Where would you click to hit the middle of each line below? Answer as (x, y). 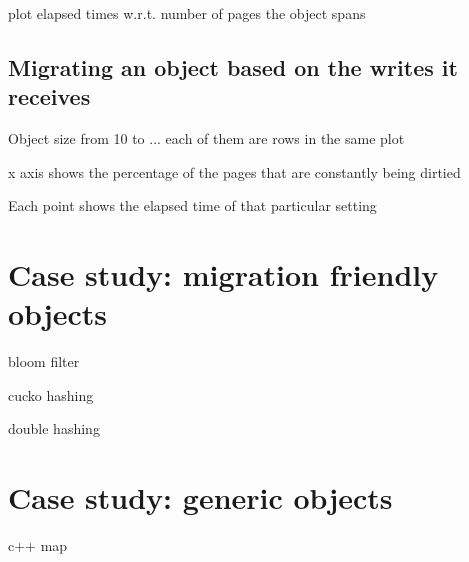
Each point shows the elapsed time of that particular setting (192, 205)
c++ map (38, 545)
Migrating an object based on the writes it (233, 66)
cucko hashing (51, 394)
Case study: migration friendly (223, 274)
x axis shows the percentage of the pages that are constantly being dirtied (234, 171)
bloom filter (44, 361)
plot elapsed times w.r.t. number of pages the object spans (187, 13)
